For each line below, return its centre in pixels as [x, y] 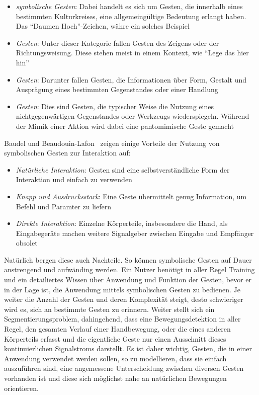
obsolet [27, 243]
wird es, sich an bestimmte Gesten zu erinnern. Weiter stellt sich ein [109, 309]
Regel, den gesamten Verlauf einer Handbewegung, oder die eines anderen [117, 329]
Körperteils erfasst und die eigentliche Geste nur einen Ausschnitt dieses [115, 338]
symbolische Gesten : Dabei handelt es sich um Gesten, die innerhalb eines [129, 6]
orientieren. [21, 388]
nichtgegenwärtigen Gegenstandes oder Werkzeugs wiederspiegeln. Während [133, 116]
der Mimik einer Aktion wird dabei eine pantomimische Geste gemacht [125, 126]
